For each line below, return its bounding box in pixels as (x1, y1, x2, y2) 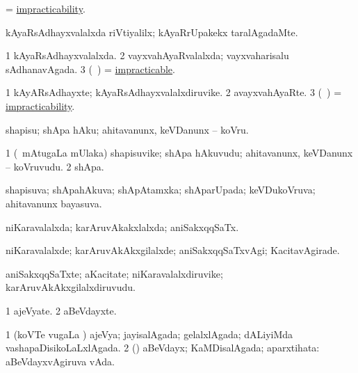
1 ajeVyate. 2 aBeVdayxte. (6, 303, 117, 317)
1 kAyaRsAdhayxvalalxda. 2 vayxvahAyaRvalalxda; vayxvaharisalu (6, 48, 289, 63)
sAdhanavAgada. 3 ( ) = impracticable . (6, 61, 175, 76)
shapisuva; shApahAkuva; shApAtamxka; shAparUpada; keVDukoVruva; (6, 182, 316, 197)
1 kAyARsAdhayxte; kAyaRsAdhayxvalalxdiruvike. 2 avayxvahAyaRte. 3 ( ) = (6, 85, 342, 100)
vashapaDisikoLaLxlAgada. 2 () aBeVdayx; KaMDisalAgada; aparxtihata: (6, 340, 320, 355)
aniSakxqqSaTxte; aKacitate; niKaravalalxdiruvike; (6, 266, 223, 280)
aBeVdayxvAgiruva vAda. (6, 354, 115, 368)
